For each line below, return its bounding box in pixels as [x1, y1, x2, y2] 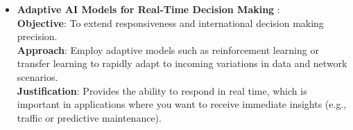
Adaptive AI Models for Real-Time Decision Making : [17, 2, 280, 16]
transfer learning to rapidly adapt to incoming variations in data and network [17, 56, 347, 71]
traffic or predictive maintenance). [17, 110, 162, 124]
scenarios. [17, 69, 58, 84]
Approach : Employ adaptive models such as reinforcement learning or [17, 42, 319, 57]
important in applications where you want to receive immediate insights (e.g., [17, 97, 347, 111]
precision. [17, 29, 58, 44]
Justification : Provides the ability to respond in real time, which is [17, 83, 307, 98]
